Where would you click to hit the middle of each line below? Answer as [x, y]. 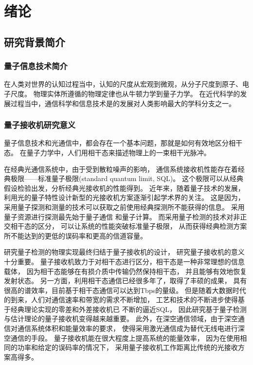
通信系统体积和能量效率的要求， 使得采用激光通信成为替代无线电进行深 [131, 328]
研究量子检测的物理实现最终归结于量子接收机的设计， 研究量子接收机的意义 [124, 252]
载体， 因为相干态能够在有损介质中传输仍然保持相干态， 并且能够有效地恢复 [126, 271]
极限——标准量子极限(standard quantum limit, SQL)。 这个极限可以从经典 [127, 178]
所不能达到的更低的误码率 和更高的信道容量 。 [75, 235]
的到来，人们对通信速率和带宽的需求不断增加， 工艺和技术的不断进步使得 [121, 300]
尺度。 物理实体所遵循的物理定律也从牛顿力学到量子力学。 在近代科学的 [125, 93]
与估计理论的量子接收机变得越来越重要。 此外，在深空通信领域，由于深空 [121, 319]
